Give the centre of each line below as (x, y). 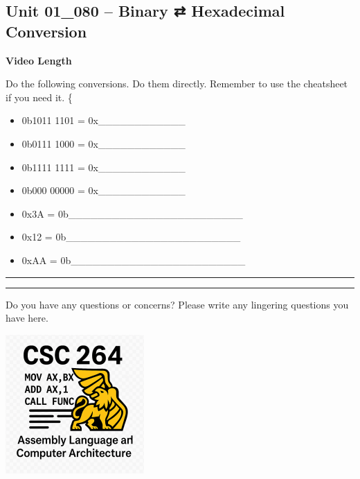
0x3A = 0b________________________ (132, 213)
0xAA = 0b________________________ (134, 260)
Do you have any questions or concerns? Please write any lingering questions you (177, 304)
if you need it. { (39, 97)
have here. (27, 318)
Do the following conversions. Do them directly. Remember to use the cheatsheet (177, 84)
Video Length (39, 60)
